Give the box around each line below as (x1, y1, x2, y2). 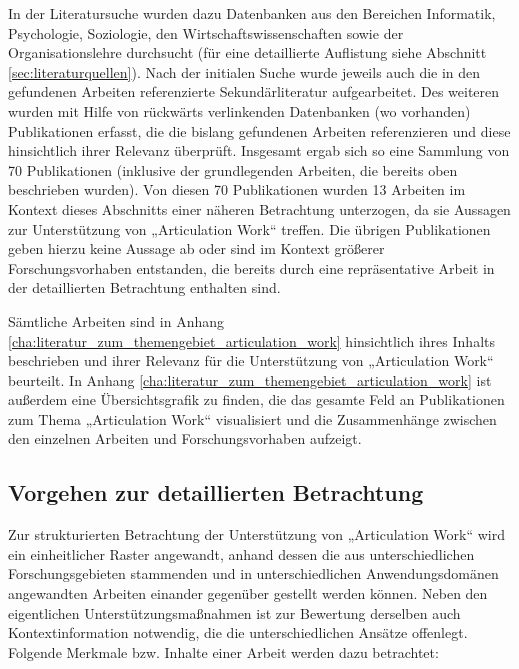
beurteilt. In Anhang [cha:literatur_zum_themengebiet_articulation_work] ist (8, 369, 492, 390)
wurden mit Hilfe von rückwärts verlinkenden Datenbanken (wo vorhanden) (8, 100, 471, 121)
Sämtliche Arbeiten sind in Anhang (8, 310, 224, 331)
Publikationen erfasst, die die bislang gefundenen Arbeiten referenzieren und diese (8, 120, 511, 141)
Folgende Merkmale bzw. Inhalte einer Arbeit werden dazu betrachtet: (8, 641, 439, 662)
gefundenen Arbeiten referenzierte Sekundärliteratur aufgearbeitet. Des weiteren (8, 81, 500, 102)
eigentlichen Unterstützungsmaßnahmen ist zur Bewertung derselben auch (8, 602, 461, 623)
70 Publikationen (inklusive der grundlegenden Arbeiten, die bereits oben (8, 159, 458, 180)
